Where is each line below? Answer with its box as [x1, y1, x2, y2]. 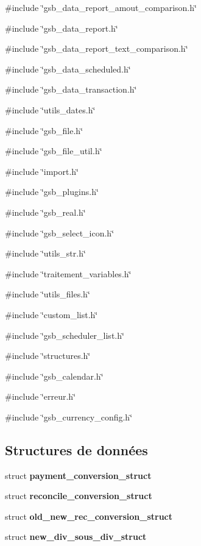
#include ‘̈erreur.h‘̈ [5, 390, 76, 403]
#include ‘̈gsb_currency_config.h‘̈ [5, 410, 133, 423]
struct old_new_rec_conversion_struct [5, 509, 173, 522]
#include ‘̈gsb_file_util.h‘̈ [5, 144, 102, 157]
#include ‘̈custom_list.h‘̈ [5, 308, 98, 321]
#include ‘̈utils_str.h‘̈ [5, 247, 86, 260]
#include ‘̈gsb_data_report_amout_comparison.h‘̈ [5, 1, 197, 13]
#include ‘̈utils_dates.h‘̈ [5, 103, 96, 116]
